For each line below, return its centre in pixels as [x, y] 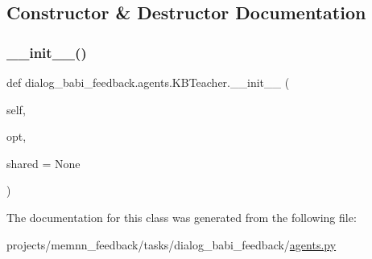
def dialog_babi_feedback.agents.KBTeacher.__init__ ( [148, 82]
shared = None [43, 163]
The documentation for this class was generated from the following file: [182, 217]
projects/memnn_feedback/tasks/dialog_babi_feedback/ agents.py [172, 244]
